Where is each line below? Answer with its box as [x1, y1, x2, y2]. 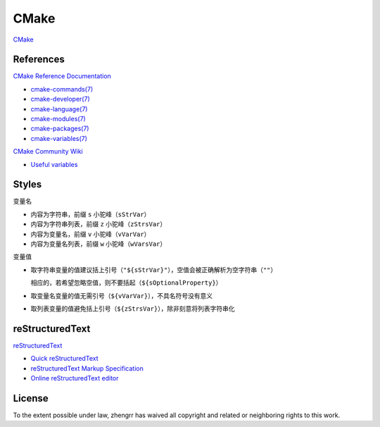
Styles [13, 178, 42, 190]
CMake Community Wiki [13, 147, 84, 156]
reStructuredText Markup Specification [30, 364, 144, 373]
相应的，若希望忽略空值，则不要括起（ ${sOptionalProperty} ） [30, 278, 222, 287]
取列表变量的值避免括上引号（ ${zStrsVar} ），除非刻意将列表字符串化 [30, 304, 235, 313]
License [13, 392, 49, 404]
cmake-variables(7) [30, 134, 88, 142]
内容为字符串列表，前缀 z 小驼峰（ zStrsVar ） [30, 220, 167, 228]
